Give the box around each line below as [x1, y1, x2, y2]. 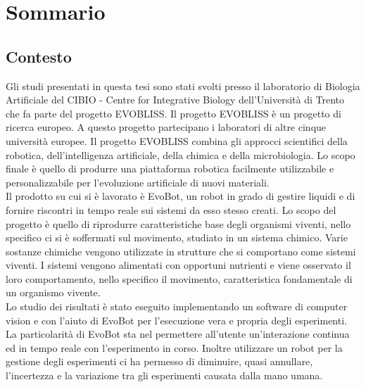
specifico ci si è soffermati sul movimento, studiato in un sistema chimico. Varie [6, 230, 348, 245]
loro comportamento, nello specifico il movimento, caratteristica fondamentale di [6, 271, 353, 286]
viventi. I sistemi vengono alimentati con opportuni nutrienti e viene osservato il [6, 258, 351, 272]
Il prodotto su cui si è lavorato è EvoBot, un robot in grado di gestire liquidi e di [6, 189, 355, 203]
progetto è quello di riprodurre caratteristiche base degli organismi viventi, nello [6, 216, 351, 231]
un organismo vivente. [6, 285, 101, 300]
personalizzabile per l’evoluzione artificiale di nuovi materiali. [6, 175, 270, 189]
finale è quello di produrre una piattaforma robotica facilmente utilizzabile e [6, 161, 334, 176]
